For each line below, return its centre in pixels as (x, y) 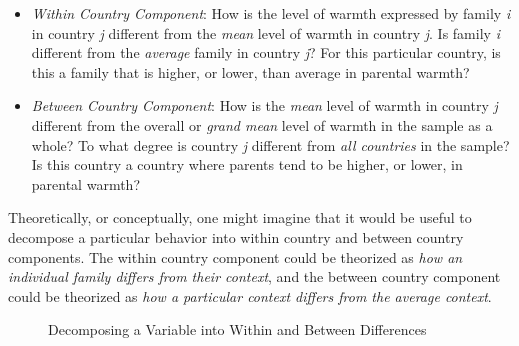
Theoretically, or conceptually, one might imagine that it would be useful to (240, 217)
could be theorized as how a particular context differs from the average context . (250, 295)
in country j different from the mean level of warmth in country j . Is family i (265, 32)
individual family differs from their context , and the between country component (254, 276)
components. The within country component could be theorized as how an (235, 256)
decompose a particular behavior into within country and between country (236, 236)
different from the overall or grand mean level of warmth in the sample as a (262, 124)
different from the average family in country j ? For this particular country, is (266, 52)
